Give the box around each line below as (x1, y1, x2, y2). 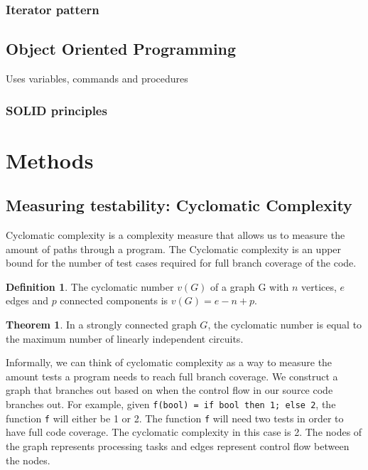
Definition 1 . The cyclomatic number (6, 279, 174, 294)
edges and (6, 293, 48, 308)
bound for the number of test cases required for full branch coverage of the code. (6, 255, 357, 270)
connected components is (60, 293, 168, 308)
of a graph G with (210, 279, 289, 294)
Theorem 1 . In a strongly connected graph (6, 317, 197, 332)
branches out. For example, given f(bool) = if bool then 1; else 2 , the (6, 397, 336, 411)
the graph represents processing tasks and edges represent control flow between (6, 438, 350, 453)
